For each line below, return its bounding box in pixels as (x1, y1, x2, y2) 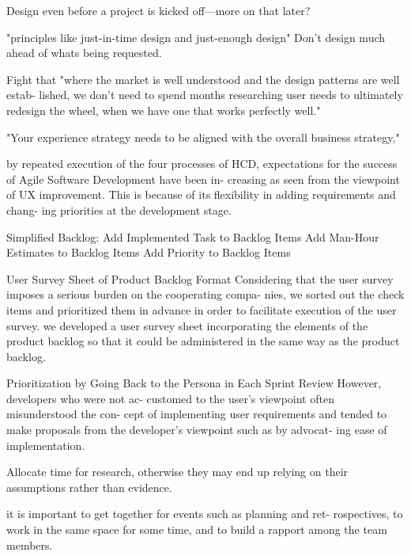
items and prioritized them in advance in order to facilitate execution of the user (6, 301, 397, 318)
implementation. (6, 436, 85, 453)
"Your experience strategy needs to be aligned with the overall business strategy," (6, 128, 400, 145)
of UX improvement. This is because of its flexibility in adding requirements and (6, 186, 396, 203)
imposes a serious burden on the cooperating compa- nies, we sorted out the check (6, 286, 405, 303)
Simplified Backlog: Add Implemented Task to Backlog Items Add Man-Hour (6, 228, 379, 245)
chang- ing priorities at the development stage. (6, 201, 232, 218)
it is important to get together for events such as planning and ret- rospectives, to (6, 505, 403, 522)
